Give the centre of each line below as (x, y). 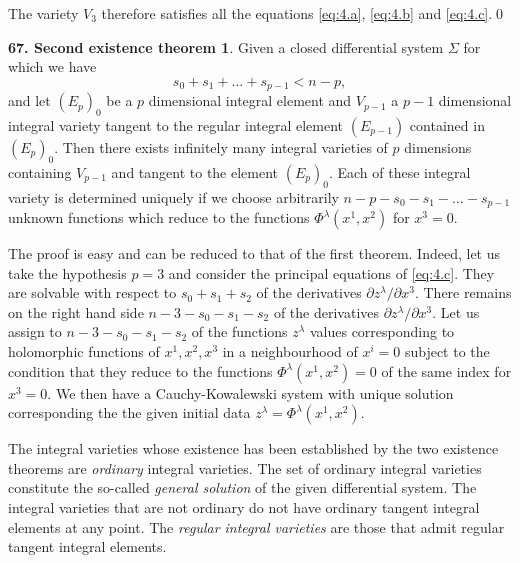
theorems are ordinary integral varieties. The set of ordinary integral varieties (245, 467)
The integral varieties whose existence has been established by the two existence (253, 448)
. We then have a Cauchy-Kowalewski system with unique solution (250, 392)
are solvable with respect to (92, 292)
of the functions (239, 331)
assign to (35, 331)
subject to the (447, 351)
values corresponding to (382, 331)
